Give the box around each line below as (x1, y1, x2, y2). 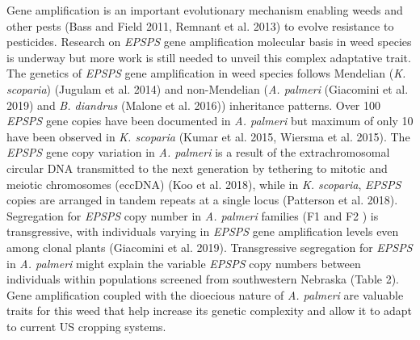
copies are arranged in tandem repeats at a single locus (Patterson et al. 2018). (6, 191, 398, 208)
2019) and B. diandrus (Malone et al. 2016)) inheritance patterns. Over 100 (6, 96, 380, 113)
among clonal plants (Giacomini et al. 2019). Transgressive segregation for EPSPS (6, 238, 413, 255)
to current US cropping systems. (6, 317, 166, 334)
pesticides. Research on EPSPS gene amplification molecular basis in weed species (6, 33, 412, 50)
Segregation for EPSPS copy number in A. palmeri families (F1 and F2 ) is (6, 207, 379, 224)
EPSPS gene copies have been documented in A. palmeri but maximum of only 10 (6, 112, 414, 129)
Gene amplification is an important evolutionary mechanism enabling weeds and (6, 2, 403, 18)
